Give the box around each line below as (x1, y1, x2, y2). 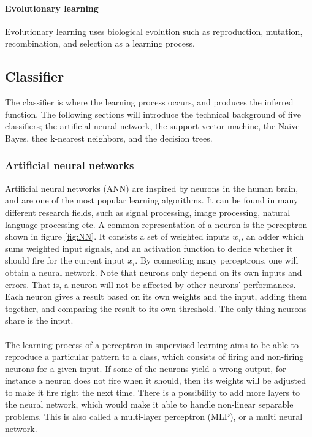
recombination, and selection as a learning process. (5, 37, 195, 50)
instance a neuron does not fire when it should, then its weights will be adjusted (5, 374, 306, 387)
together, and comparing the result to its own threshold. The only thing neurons (5, 302, 307, 314)
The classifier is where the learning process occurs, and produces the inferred (5, 96, 294, 108)
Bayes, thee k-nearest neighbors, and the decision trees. (5, 131, 213, 144)
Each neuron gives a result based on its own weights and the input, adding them (5, 290, 307, 303)
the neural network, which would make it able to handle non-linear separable (5, 398, 294, 411)
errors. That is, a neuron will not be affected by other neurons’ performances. (5, 278, 296, 291)
